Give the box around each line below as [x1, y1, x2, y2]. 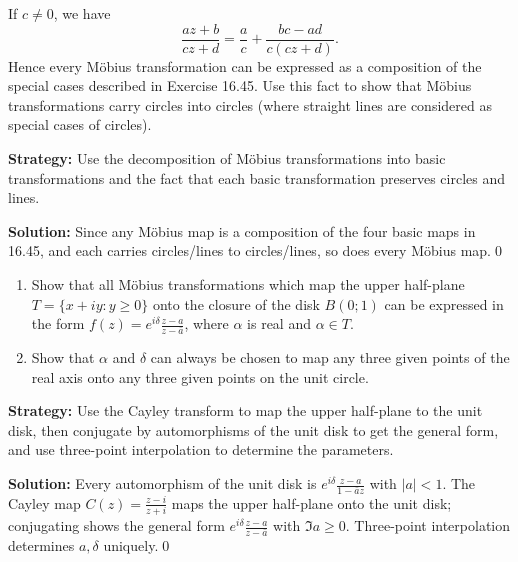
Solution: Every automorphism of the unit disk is [8, 473, 317, 494]
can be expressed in [384, 293, 504, 314]
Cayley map [8, 492, 81, 513]
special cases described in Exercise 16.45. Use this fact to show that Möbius [8, 75, 472, 96]
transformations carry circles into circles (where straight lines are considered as [8, 94, 492, 115]
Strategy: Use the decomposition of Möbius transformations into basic [8, 148, 446, 169]
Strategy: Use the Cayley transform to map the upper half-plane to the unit [8, 400, 483, 421]
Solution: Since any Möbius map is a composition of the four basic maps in [8, 220, 476, 241]
